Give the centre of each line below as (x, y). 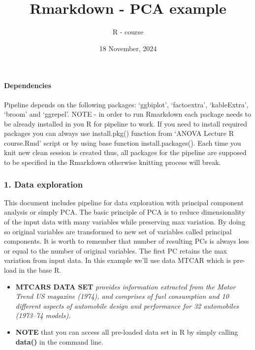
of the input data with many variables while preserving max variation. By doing (125, 222)
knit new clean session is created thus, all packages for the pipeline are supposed (125, 152)
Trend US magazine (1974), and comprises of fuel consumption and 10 (122, 296)
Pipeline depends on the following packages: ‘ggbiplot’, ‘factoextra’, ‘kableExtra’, (126, 104)
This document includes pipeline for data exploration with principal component (124, 202)
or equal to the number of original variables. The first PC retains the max (115, 250)
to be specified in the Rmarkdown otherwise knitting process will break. (112, 162)
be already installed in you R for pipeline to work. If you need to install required (126, 123)
